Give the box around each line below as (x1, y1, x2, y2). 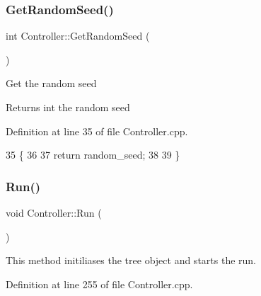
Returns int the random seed (6, 100, 130, 114)
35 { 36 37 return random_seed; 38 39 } (6, 147, 180, 162)
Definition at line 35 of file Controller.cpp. (6, 123, 188, 138)
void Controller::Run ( (6, 205, 102, 220)
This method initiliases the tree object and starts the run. (6, 253, 257, 268)
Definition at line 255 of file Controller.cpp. (6, 276, 193, 291)
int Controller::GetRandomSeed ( (6, 28, 150, 43)
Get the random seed (6, 76, 97, 91)
